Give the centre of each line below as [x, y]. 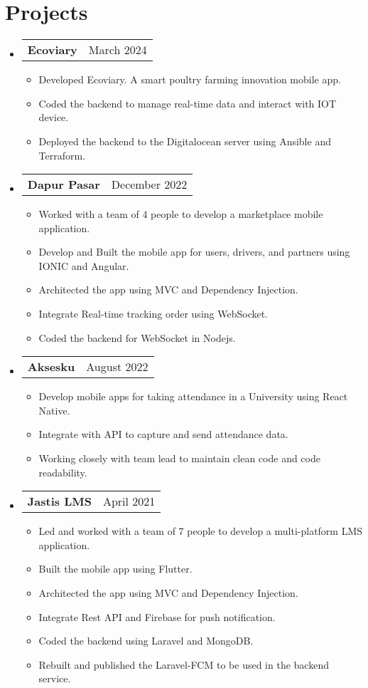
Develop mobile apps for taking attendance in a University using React [193, 396]
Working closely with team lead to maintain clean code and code [179, 458]
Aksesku [51, 367]
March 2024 [118, 50]
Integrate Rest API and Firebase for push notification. [157, 616]
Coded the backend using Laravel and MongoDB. [146, 641]
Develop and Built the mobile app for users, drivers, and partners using [194, 252]
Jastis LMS [59, 501]
